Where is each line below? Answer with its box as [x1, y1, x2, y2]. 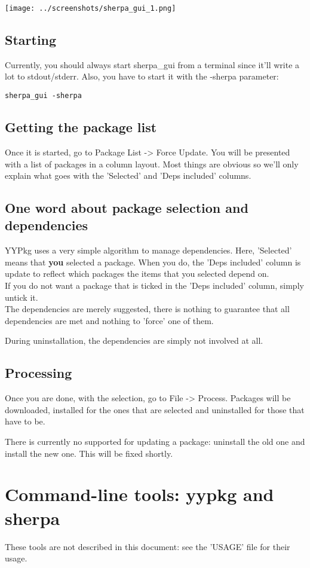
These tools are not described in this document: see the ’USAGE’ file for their [5, 540, 290, 552]
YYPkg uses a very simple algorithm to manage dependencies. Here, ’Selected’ [5, 244, 292, 256]
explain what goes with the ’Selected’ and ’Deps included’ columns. [5, 169, 251, 182]
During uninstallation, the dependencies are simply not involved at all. [5, 334, 263, 347]
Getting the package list [5, 118, 157, 136]
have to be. [5, 415, 45, 427]
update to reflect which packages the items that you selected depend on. [5, 267, 269, 280]
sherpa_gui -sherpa [5, 91, 82, 100]
